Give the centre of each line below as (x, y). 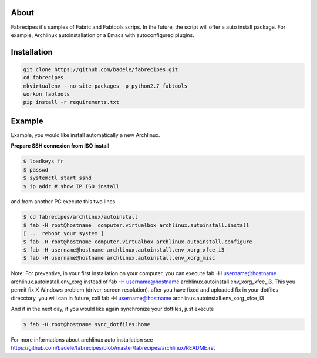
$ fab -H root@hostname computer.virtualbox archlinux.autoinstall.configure (138, 242)
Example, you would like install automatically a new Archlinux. (85, 135)
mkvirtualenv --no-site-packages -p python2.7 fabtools (105, 86)
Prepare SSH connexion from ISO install (60, 146)
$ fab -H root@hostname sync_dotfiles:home (87, 324)
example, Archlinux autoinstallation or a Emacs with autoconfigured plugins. (102, 35)
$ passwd (36, 170)
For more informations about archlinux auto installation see (82, 339)
